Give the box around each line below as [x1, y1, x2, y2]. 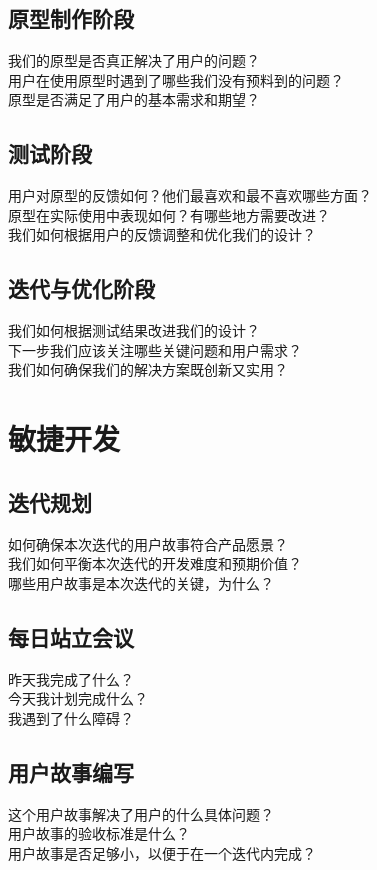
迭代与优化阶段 [8, 273, 155, 304]
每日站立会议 [8, 621, 134, 652]
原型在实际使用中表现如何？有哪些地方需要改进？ [8, 204, 330, 225]
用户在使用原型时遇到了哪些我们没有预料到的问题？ [8, 69, 344, 90]
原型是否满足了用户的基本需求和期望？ [8, 89, 260, 110]
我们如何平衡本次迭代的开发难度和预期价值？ [8, 553, 302, 574]
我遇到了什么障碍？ [8, 707, 134, 728]
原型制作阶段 [8, 3, 134, 34]
